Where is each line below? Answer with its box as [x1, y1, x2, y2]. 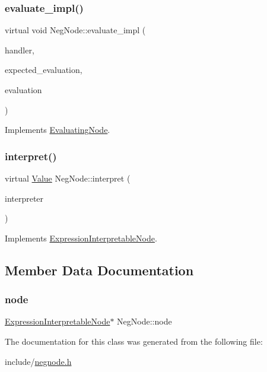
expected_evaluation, [5, 63, 82, 76]
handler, [5, 43, 34, 56]
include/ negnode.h [5, 355, 72, 367]
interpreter [5, 192, 44, 204]
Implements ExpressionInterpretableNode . [5, 231, 157, 244]
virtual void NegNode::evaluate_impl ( [5, 24, 146, 36]
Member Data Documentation [5, 260, 194, 279]
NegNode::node [117, 315, 172, 328]
